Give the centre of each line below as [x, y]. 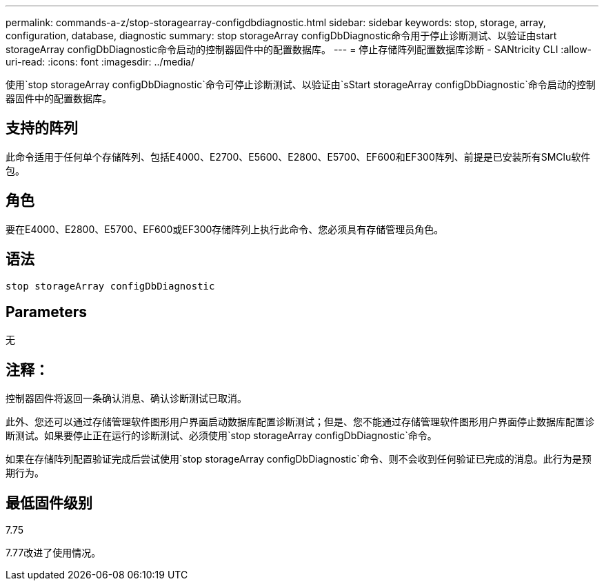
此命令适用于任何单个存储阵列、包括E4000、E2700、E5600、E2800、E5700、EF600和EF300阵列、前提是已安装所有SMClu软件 [298, 156]
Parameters [46, 312]
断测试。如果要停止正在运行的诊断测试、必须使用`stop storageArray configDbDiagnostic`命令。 [221, 436]
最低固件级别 [49, 503]
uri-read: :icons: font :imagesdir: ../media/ [100, 62]
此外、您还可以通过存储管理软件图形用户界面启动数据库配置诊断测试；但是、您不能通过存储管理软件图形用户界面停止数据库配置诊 [300, 422]
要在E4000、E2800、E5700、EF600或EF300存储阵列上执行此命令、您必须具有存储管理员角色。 [225, 229]
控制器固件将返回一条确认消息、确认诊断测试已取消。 [126, 398]
